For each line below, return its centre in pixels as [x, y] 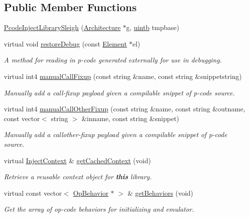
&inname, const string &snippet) [130, 118]
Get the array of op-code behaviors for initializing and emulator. [99, 209]
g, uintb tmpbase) [153, 27]
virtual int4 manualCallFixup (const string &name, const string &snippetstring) [123, 76]
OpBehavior [91, 193]
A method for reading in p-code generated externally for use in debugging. [113, 60]
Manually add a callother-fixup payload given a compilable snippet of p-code [116, 134]
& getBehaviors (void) [160, 193]
